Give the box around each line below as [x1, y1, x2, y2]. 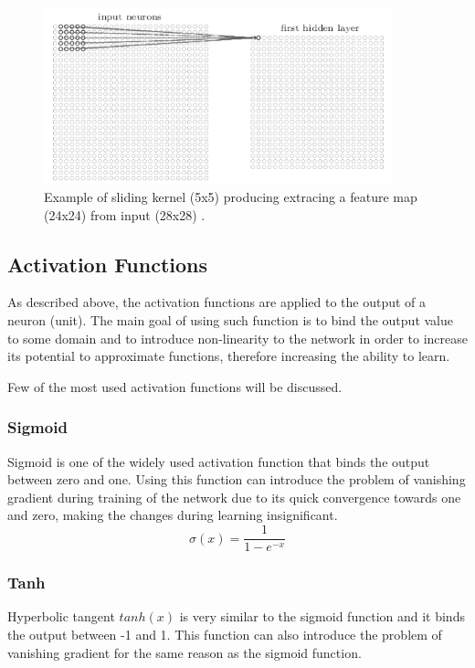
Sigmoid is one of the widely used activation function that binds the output [7, 451, 430, 471]
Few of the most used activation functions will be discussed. [7, 376, 343, 396]
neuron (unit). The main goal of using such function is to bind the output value [7, 311, 453, 330]
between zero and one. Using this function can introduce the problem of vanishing [7, 470, 466, 489]
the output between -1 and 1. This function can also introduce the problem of [7, 624, 442, 643]
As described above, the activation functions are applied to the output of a [7, 292, 427, 312]
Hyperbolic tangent [7, 607, 115, 626]
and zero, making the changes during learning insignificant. [7, 505, 338, 525]
